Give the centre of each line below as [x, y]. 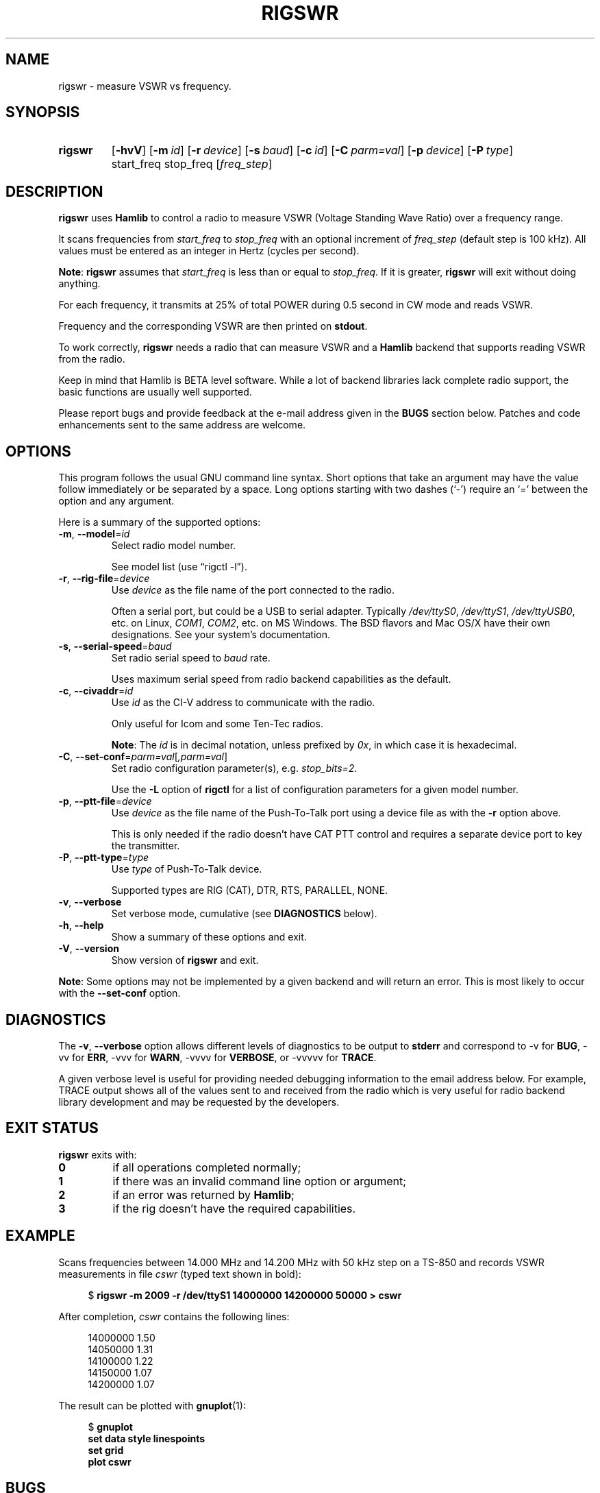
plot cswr [110, 1461]
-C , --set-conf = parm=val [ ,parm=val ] [143, 757]
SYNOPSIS [43, 112]
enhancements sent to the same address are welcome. [182, 425]
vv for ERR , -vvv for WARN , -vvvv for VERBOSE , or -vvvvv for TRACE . [217, 1057]
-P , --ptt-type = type [104, 858]
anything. [79, 284]
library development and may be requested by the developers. [199, 1102]
